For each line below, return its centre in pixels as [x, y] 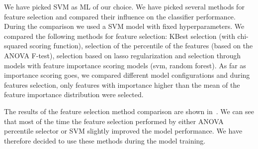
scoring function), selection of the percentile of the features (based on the [141, 46]
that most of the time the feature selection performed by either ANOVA [114, 121]
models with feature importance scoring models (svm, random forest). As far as [125, 65]
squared [16, 46]
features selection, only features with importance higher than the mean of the [122, 84]
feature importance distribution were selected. [74, 94]
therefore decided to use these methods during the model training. [105, 140]
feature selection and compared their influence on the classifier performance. [120, 16]
